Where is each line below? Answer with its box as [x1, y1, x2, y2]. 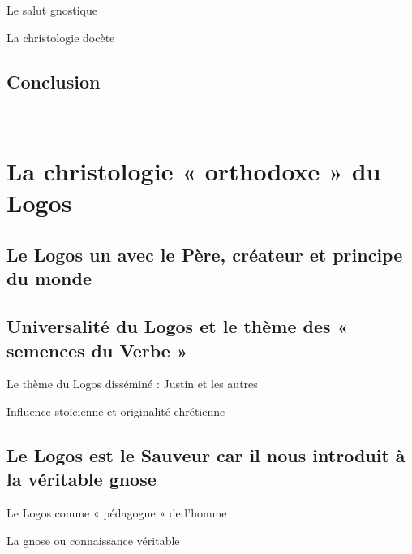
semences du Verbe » [6, 337, 188, 362]
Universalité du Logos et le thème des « [6, 314, 349, 339]
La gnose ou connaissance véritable [6, 531, 180, 548]
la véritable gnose [6, 466, 157, 491]
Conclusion [6, 68, 101, 93]
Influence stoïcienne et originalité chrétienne [6, 402, 225, 419]
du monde [6, 266, 92, 291]
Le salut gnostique [6, 2, 97, 18]
